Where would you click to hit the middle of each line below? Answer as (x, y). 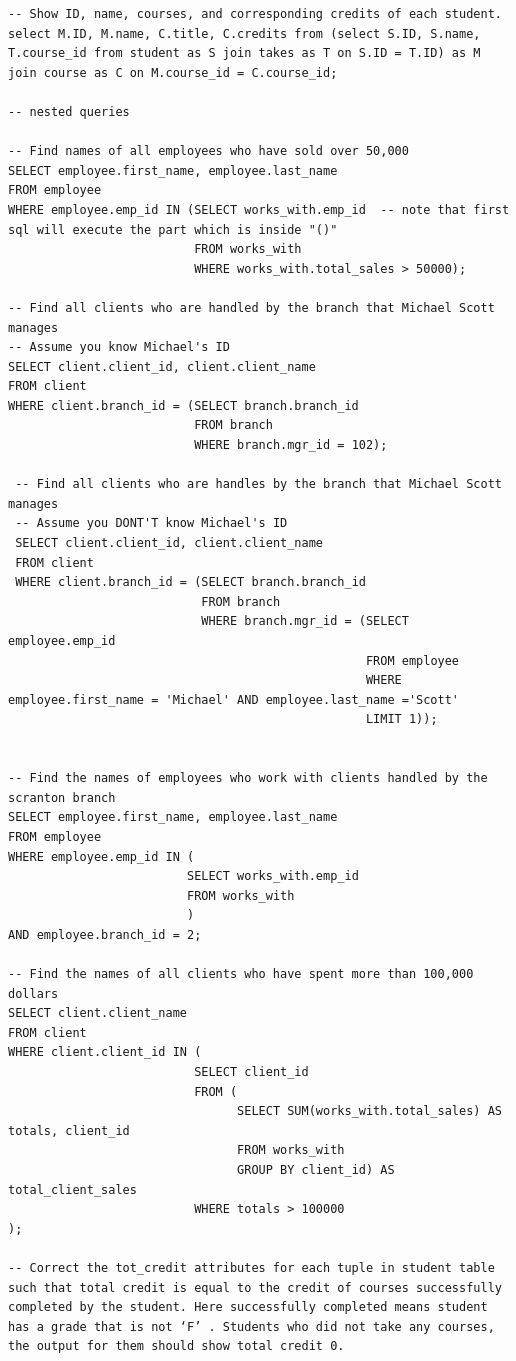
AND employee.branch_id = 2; (105, 934)
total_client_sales (72, 1189)
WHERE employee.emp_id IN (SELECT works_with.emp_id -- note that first (259, 209)
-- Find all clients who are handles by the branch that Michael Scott (258, 484)
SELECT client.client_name (97, 1013)
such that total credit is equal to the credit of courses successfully (255, 1287)
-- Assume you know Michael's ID (119, 347)
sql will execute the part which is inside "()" (173, 229)
